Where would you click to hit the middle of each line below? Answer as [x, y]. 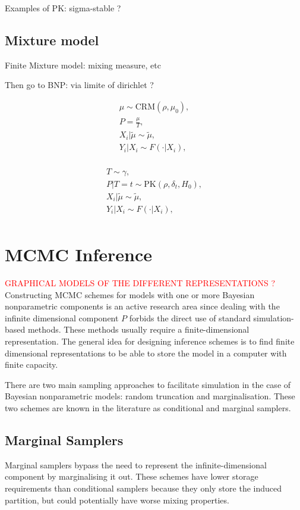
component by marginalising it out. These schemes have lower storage [132, 476]
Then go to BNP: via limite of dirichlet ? [79, 85]
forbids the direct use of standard [190, 317]
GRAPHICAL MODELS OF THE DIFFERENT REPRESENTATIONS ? [140, 283]
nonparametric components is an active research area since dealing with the [142, 306]
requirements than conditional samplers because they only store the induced [143, 488]
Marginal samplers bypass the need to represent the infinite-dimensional [136, 464]
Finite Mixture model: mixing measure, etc [83, 65]
